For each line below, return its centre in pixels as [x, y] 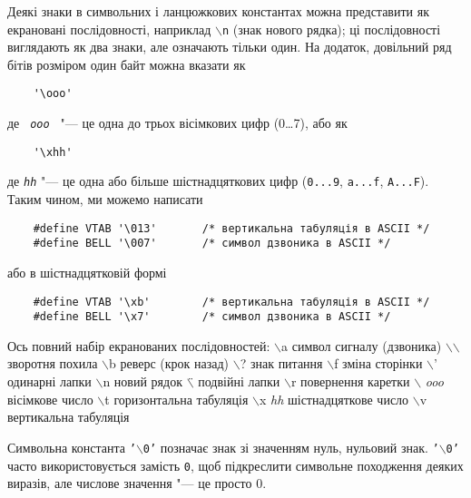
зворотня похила [53, 363]
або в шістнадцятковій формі [87, 272]
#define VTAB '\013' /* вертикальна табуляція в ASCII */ [231, 228]
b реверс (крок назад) [169, 363]
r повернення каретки [350, 381]
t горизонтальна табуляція [177, 399]
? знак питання [281, 363]
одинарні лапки [49, 381]
